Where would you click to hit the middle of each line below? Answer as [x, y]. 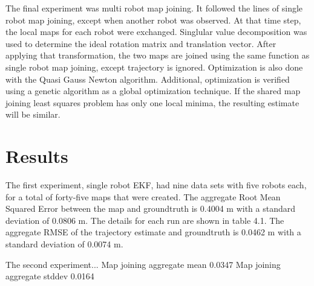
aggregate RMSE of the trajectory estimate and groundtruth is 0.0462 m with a [153, 232]
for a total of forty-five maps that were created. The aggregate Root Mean [143, 196]
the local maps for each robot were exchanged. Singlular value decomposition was [156, 32]
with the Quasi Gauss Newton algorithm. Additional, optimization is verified [148, 79]
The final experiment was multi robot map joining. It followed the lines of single [154, 8]
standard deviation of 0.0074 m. [64, 244]
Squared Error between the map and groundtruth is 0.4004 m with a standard [151, 208]
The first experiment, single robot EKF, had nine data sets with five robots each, [156, 185]
